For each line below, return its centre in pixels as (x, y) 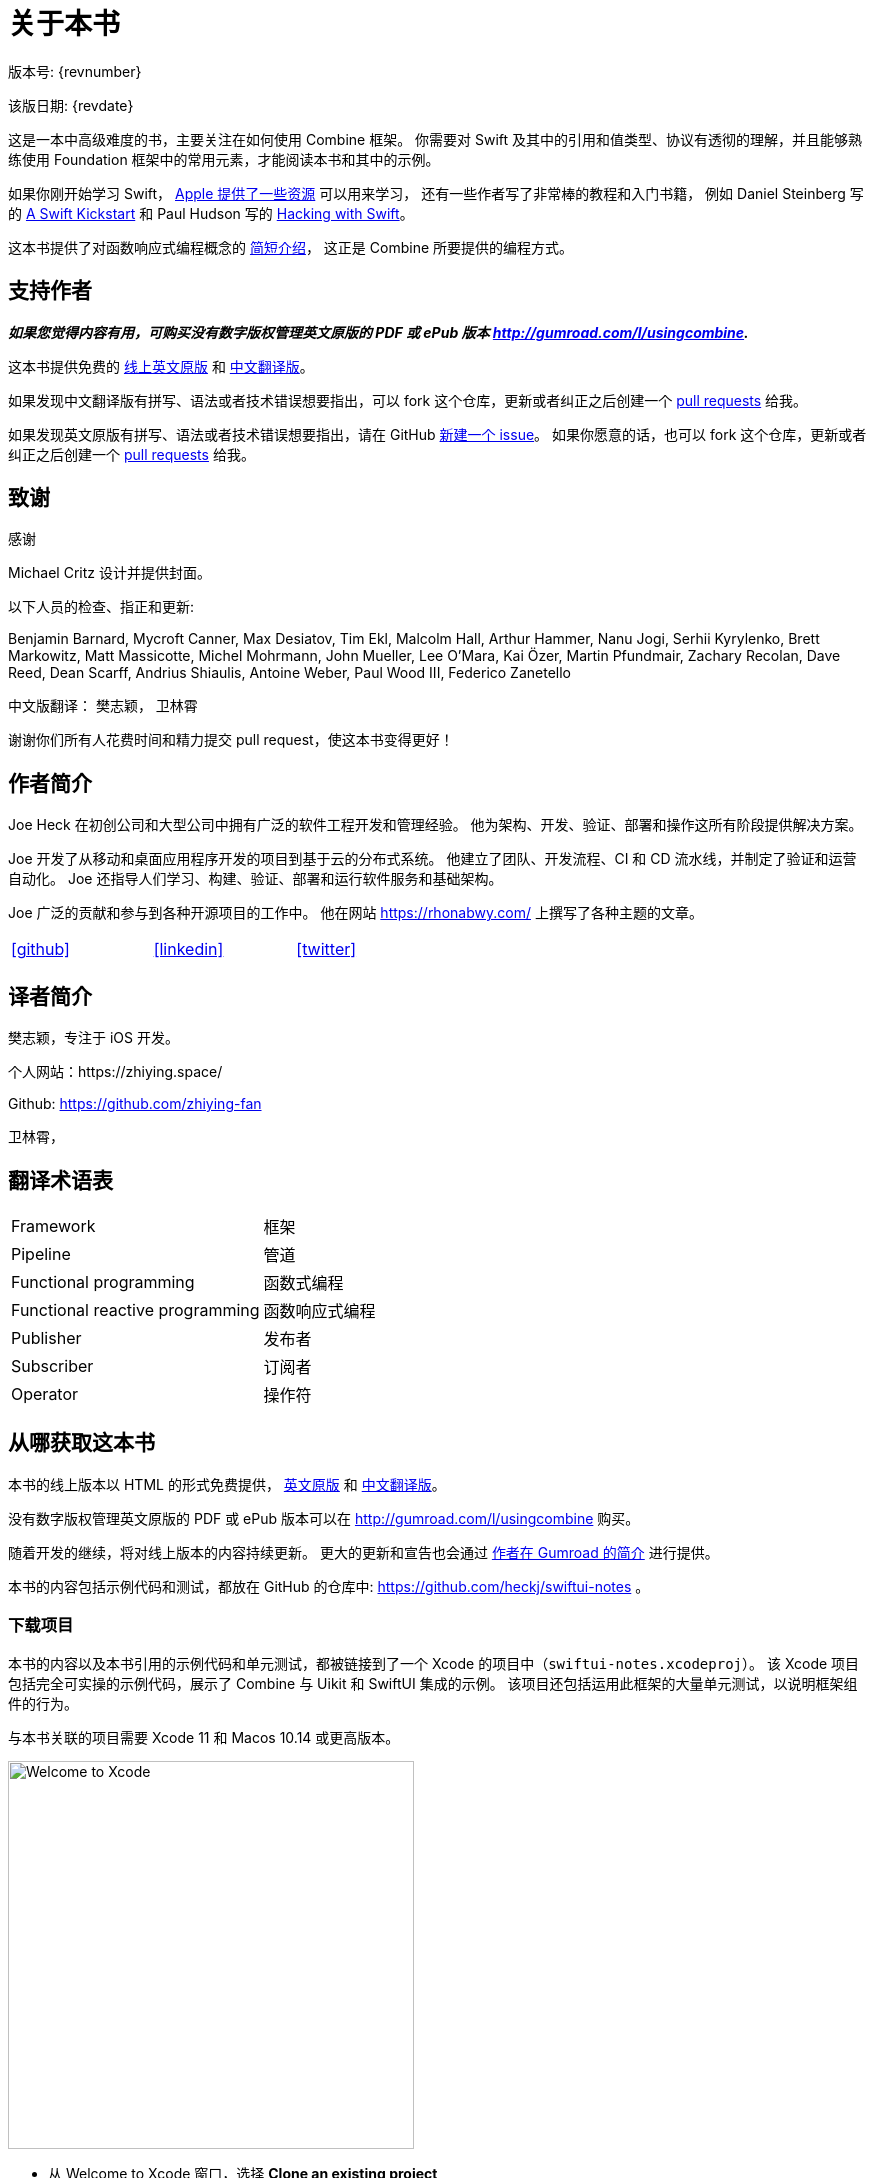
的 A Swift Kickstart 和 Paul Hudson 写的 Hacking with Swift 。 (211, 213)
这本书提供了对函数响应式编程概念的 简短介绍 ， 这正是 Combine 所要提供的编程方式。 (291, 247)
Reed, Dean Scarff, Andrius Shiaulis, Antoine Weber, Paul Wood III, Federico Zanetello (289, 673)
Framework (53, 1225)
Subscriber (52, 1365)
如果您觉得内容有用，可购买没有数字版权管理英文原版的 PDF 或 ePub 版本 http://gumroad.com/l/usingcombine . (378, 332)
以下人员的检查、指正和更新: (101, 607)
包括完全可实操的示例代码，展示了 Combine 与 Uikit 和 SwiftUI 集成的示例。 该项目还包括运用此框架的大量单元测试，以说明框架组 (433, 1683)
